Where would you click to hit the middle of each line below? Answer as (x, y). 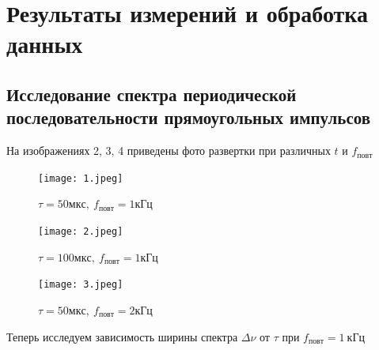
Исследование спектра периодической (152, 94)
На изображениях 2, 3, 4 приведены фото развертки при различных (169, 151)
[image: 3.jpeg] (81, 285)
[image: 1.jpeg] (81, 178)
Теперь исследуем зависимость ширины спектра (122, 336)
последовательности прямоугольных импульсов (189, 117)
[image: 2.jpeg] (81, 231)
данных (45, 44)
